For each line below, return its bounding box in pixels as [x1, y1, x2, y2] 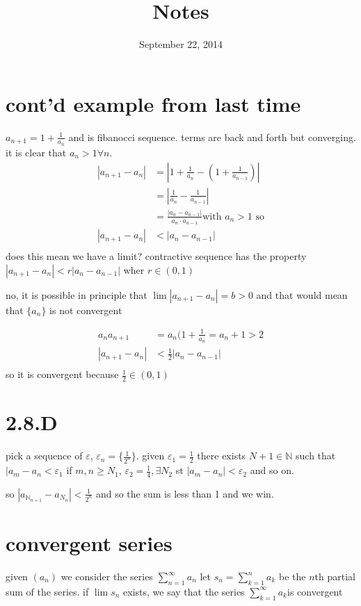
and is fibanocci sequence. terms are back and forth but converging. [68, 129, 356, 144]
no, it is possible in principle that [6, 287, 147, 302]
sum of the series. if [6, 584, 89, 598]
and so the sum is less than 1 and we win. [95, 486, 274, 500]
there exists [197, 448, 246, 463]
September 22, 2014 [139, 37, 223, 51]
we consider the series [61, 569, 153, 583]
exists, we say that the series [123, 584, 245, 598]
